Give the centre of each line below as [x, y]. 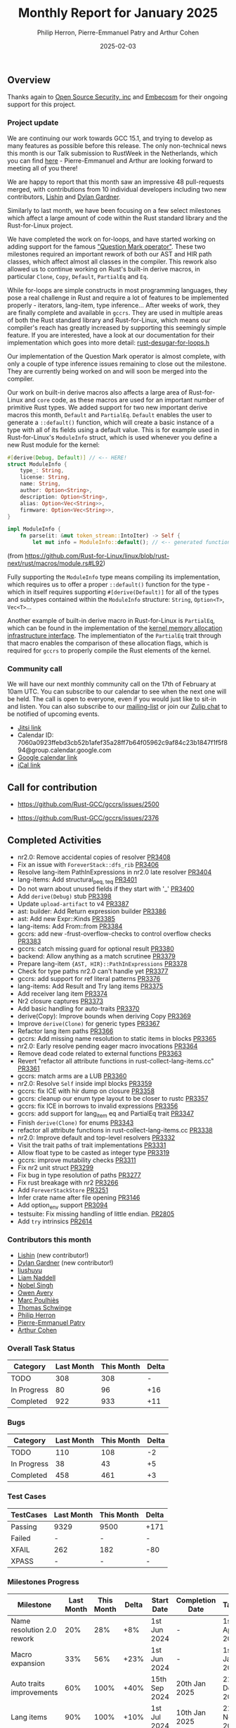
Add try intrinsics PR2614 [55, 1221]
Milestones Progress [43, 1582]
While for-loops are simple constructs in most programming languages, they [117, 290]
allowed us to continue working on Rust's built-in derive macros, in [104, 269]
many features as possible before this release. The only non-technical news [117, 145]
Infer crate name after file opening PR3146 [79, 1197]
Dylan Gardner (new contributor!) [65, 1262]
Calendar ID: [35, 735]
